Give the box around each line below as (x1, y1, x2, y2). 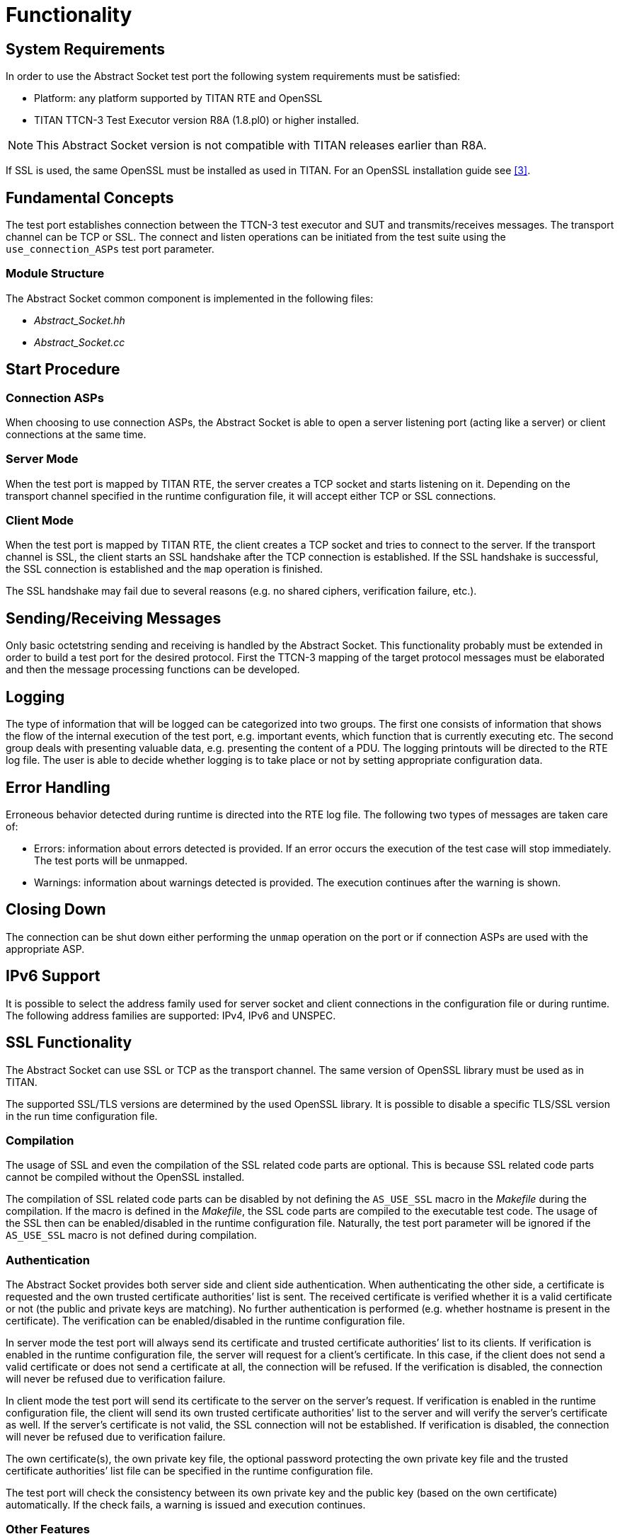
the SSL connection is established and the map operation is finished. (6, 563, 323, 576)
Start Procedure (6, 360, 120, 379)
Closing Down (6, 900, 106, 919)
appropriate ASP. (6, 942, 85, 955)
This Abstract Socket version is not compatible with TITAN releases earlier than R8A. (36, 138, 487, 153)
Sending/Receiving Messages (6, 609, 222, 627)
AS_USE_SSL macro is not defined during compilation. (6, 1229, 257, 1242)
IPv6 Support (6, 967, 101, 985)
